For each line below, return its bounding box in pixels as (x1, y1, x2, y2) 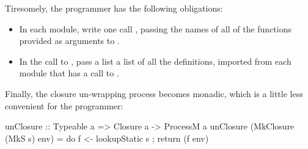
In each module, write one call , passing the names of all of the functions (19, 22, 292, 35)
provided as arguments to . (19, 34, 120, 47)
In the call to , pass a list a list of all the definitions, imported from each (19, 54, 291, 67)
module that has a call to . (19, 67, 119, 79)
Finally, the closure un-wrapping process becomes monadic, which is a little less (5, 87, 303, 100)
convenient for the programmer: (5, 99, 123, 112)
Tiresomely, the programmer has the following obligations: (5, 2, 223, 14)
